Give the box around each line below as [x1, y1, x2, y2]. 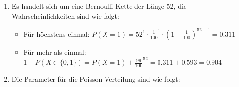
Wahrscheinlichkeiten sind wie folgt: [11, 10, 119, 21]
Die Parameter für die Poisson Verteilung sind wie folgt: [11, 74, 180, 84]
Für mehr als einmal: [23, 46, 86, 57]
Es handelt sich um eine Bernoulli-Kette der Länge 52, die [11, 1, 187, 11]
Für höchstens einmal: [23, 29, 90, 39]
